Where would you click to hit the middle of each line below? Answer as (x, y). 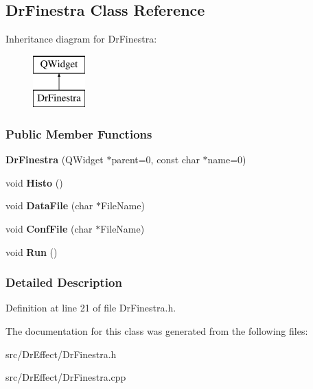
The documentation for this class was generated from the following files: (157, 330)
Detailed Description (64, 282)
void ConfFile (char (49, 228)
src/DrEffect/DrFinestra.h (61, 354)
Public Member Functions (79, 133)
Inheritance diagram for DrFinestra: (81, 39)
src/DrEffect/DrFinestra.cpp (66, 377)
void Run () (32, 251)
